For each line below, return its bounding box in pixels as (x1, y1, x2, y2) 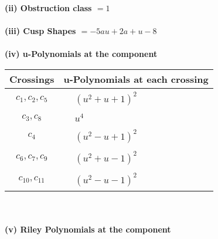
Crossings (9, 72, 54, 86)
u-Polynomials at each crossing (63, 72, 209, 86)
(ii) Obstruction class (5, 2, 92, 14)
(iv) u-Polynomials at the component (5, 48, 158, 60)
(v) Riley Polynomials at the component (5, 223, 171, 235)
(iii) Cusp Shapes (5, 25, 76, 37)
